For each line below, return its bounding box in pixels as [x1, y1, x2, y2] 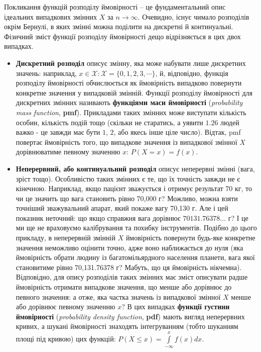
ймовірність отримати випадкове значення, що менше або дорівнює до [16, 282, 232, 292]
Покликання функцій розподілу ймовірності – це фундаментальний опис [4, 2, 226, 12]
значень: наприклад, [16, 67, 77, 78]
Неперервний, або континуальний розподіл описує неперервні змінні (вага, [16, 163, 255, 173]
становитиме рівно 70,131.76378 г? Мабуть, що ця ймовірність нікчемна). [16, 261, 242, 272]
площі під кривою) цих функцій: [16, 333, 116, 343]
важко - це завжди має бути [16, 127, 100, 137]
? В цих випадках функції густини [121, 301, 230, 312]
